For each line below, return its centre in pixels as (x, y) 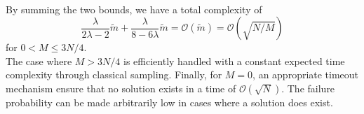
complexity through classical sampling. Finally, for (114, 74)
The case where (39, 60)
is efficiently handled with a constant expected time (234, 60)
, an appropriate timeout (306, 74)
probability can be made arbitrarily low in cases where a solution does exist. (169, 102)
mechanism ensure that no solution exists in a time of (121, 88)
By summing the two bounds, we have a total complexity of (134, 9)
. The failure (308, 88)
